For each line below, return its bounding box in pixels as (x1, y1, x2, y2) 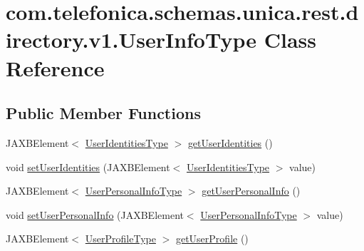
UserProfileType (85, 231, 156, 246)
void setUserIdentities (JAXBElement (6, 159, 170, 174)
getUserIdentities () (187, 135, 273, 150)
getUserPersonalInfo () (202, 183, 301, 198)
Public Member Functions (6, 102, 201, 124)
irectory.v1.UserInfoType (6, 25, 257, 54)
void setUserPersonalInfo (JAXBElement (6, 207, 184, 222)
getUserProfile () (175, 231, 249, 246)
